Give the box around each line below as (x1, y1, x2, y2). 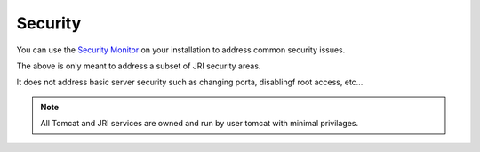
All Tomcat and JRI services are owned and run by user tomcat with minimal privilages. (40, 118, 359, 129)
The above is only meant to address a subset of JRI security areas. (16, 60, 261, 71)
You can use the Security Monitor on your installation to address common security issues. (16, 44, 346, 55)
